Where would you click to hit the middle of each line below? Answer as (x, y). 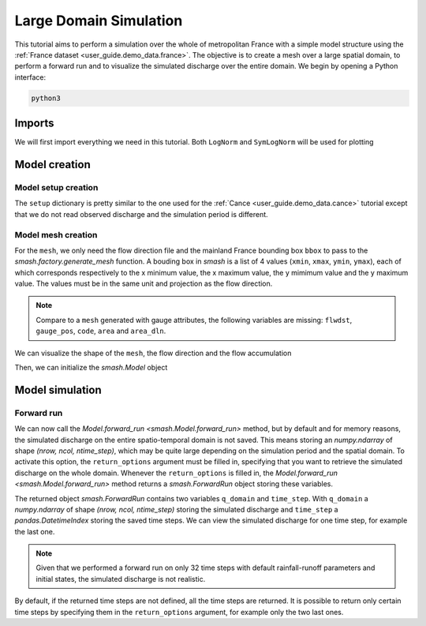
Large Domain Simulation (99, 21)
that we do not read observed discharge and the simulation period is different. (141, 214)
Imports (34, 124)
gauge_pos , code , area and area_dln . (101, 331)
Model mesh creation (56, 234)
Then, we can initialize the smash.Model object (91, 368)
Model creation (52, 165)
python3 (46, 98)
